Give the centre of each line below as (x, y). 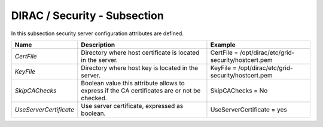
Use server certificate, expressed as (132, 106)
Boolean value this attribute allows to (133, 83)
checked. (94, 98)
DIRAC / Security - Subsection (87, 16)
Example (223, 45)
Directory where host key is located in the (140, 67)
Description (98, 45)
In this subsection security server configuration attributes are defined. (97, 33)
